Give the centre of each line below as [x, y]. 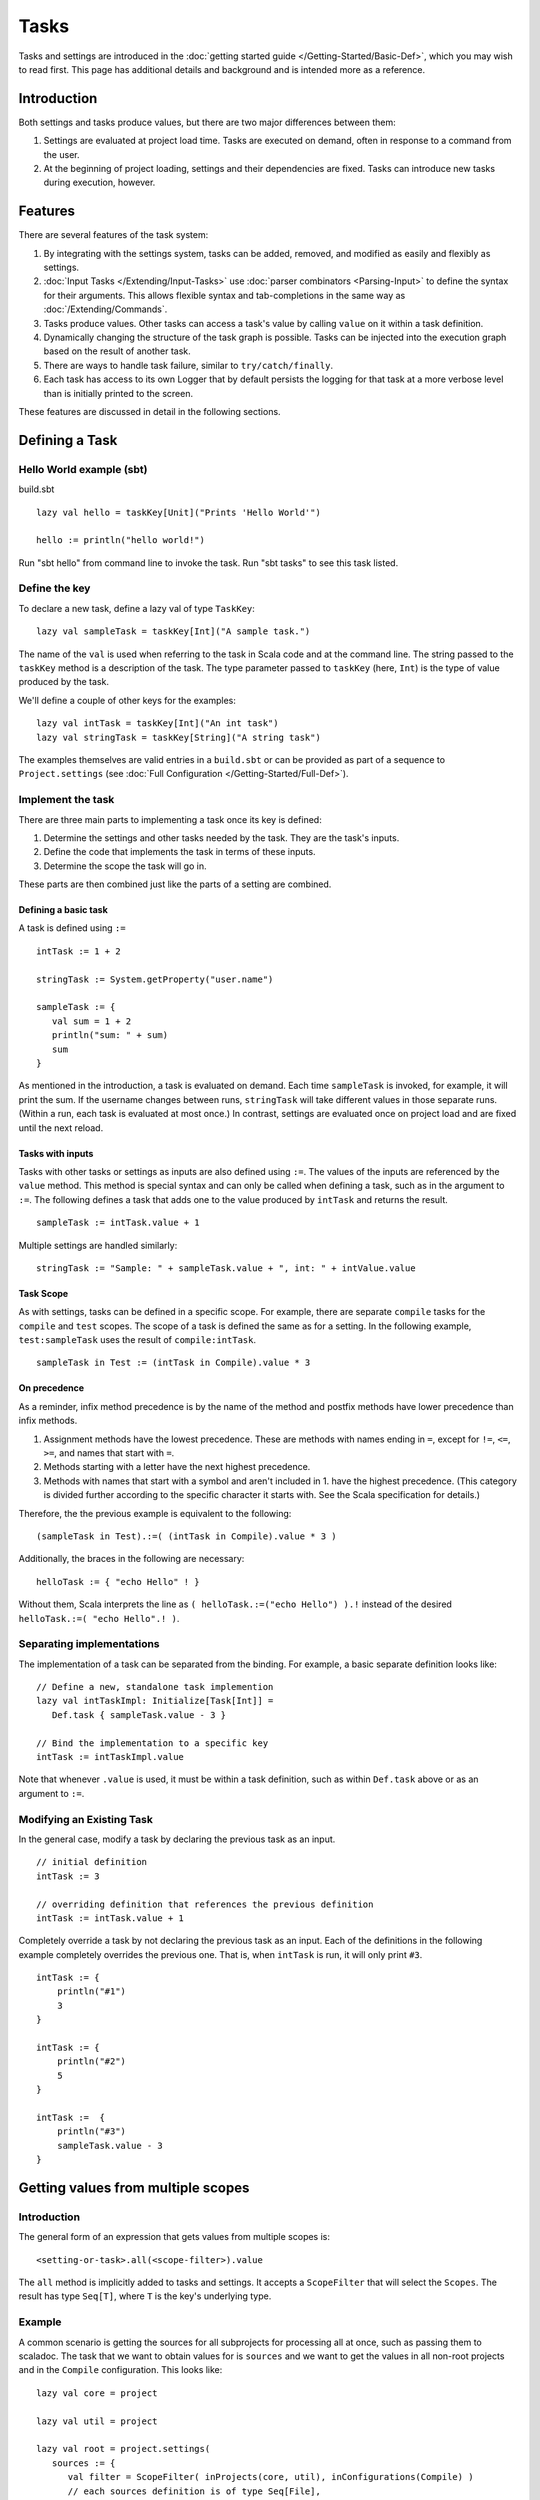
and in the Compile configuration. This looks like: [120, 2370]
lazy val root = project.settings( [123, 2449]
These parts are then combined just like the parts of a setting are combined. [175, 884]
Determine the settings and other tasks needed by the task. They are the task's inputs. [221, 837]
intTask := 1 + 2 [78, 951]
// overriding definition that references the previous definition [205, 1904]
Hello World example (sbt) [83, 469]
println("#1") [91, 1991]
